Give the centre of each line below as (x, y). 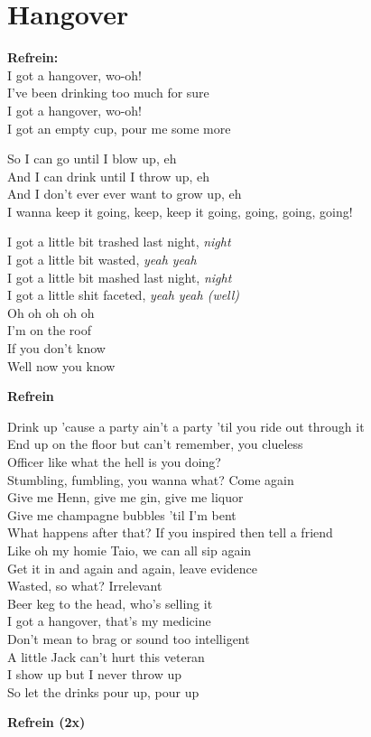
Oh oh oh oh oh (51, 312)
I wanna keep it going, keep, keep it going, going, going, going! (180, 211)
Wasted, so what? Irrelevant (85, 586)
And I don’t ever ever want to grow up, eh (125, 194)
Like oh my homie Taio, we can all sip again (130, 550)
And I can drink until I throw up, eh (109, 176)
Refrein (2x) (46, 722)
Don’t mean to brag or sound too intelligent (129, 638)
